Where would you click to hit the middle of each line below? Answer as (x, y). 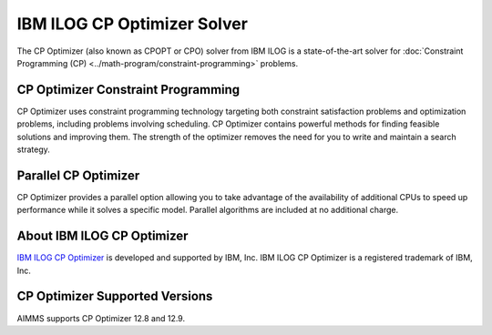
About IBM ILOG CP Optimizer (102, 236)
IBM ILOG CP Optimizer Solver (132, 24)
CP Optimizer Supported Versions (115, 296)
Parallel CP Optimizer (78, 175)
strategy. (33, 149)
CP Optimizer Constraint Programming (128, 90)
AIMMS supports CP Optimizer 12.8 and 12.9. (101, 318)
